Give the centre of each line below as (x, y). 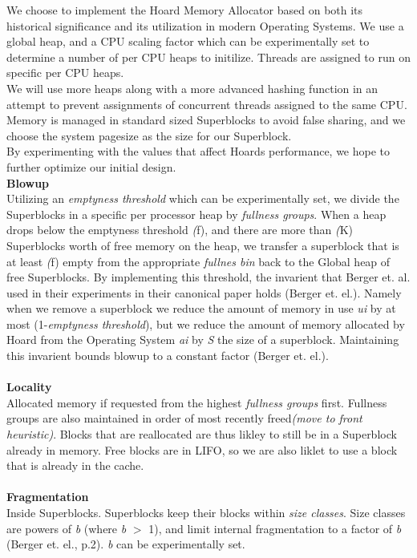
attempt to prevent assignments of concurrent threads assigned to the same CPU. (207, 104)
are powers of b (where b (67, 528)
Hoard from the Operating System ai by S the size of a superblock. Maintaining (203, 340)
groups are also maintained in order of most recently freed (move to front (184, 418)
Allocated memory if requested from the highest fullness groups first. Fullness (197, 402)
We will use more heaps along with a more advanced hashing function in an (192, 88)
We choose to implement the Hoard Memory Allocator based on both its (185, 10)
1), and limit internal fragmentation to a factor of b (275, 528)
